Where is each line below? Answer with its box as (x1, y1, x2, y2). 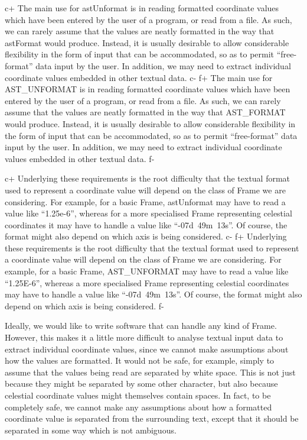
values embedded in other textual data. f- (5, 152, 155, 164)
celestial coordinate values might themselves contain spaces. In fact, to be (5, 389, 271, 401)
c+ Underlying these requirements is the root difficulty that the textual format (5, 172, 290, 185)
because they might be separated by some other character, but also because (5, 377, 278, 390)
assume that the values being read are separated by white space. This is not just (5, 365, 296, 378)
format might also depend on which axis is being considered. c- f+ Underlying (5, 230, 287, 242)
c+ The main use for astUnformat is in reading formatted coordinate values (5, 2, 279, 14)
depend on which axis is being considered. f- (5, 299, 164, 312)
